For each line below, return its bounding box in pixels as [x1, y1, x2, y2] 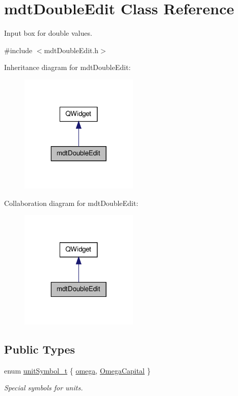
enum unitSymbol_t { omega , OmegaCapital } [4, 365, 151, 376]
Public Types [4, 341, 75, 357]
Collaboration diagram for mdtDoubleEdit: [4, 197, 139, 208]
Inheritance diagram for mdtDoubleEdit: [4, 62, 131, 73]
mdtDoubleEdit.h [44, 44, 99, 55]
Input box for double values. [4, 28, 92, 38]
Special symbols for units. [4, 382, 83, 393]
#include [4, 44, 33, 55]
